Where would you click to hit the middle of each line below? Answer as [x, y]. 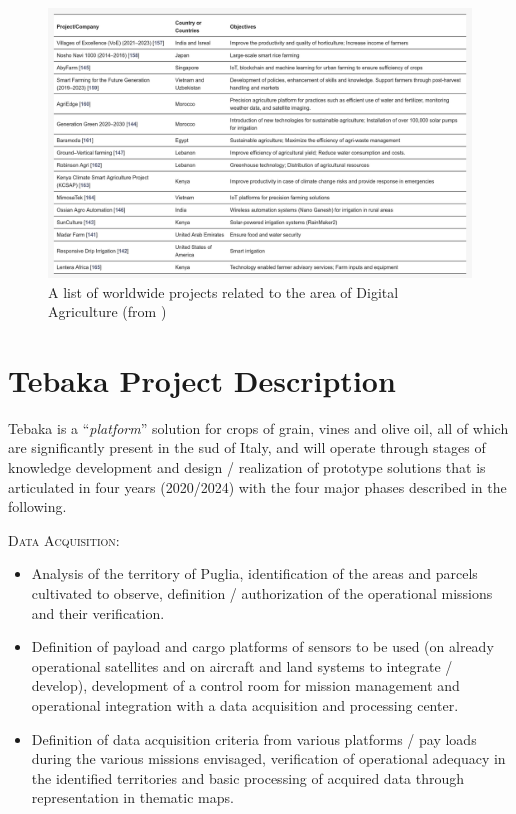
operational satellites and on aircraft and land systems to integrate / [242, 665]
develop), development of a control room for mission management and [245, 685]
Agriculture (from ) [107, 311]
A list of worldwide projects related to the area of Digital [223, 291]
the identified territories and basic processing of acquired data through [248, 777]
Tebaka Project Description [202, 379]
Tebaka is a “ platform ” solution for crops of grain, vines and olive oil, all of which [258, 427]
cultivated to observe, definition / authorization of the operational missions [262, 593]
